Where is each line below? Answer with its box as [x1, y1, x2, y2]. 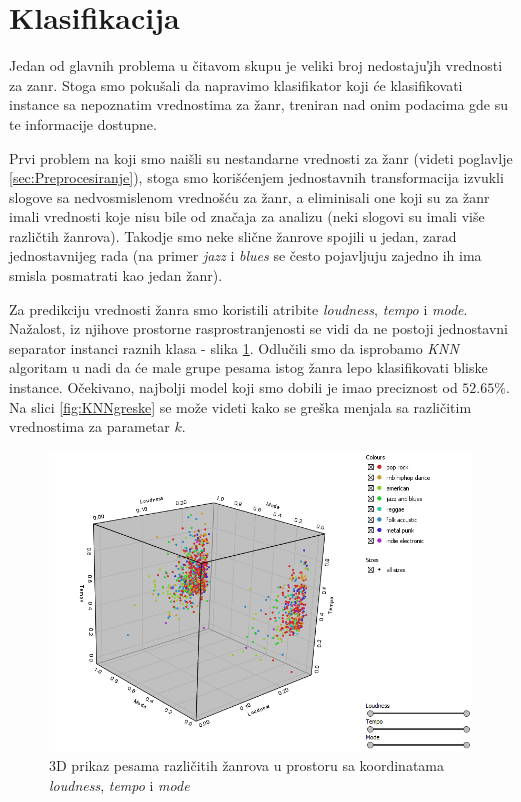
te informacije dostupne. [9, 113, 157, 134]
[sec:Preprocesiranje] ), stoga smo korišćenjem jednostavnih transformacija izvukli [9, 167, 504, 188]
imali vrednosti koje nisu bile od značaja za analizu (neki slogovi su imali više [9, 206, 485, 227]
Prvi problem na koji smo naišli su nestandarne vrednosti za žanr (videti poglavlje [9, 147, 513, 168]
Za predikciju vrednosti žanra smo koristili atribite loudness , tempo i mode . [9, 298, 468, 319]
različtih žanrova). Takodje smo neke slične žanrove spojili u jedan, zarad [9, 225, 457, 246]
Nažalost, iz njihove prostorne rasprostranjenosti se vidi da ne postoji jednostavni [9, 318, 509, 339]
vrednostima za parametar [9, 416, 170, 437]
